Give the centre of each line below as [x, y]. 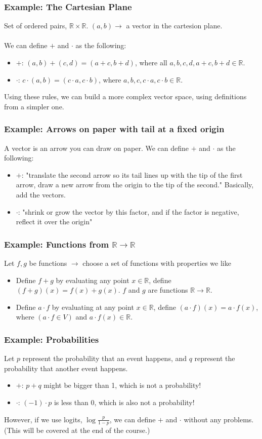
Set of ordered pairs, [36, 26]
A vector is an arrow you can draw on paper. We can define [97, 148]
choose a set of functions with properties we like [157, 263]
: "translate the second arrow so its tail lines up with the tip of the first [132, 174]
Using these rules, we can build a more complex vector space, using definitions [125, 96]
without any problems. [219, 419]
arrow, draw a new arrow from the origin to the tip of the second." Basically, [135, 185]
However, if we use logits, [43, 419]
